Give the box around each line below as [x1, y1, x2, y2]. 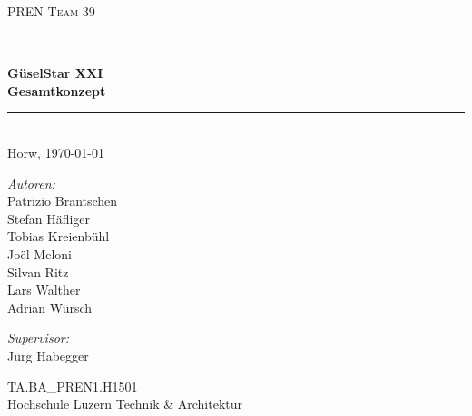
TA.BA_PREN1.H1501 [7, 376, 138, 395]
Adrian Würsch [7, 297, 93, 316]
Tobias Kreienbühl [7, 227, 110, 246]
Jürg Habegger [7, 345, 89, 364]
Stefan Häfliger [7, 208, 91, 227]
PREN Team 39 [7, 2, 95, 20]
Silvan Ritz [7, 262, 69, 281]
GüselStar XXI [7, 63, 103, 82]
